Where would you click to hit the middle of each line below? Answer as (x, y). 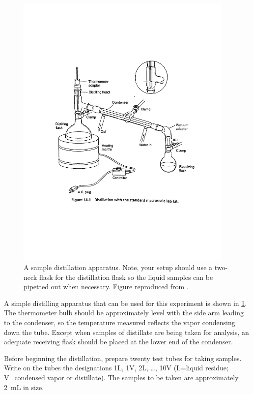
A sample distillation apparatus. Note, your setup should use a (118, 267)
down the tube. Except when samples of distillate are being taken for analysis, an (126, 332)
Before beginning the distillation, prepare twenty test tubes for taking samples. (123, 358)
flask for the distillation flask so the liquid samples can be (126, 277)
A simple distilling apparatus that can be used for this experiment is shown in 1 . (126, 303)
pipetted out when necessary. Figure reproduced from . (106, 287)
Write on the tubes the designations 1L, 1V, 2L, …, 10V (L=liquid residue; (116, 368)
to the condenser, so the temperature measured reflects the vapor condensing (120, 322)
